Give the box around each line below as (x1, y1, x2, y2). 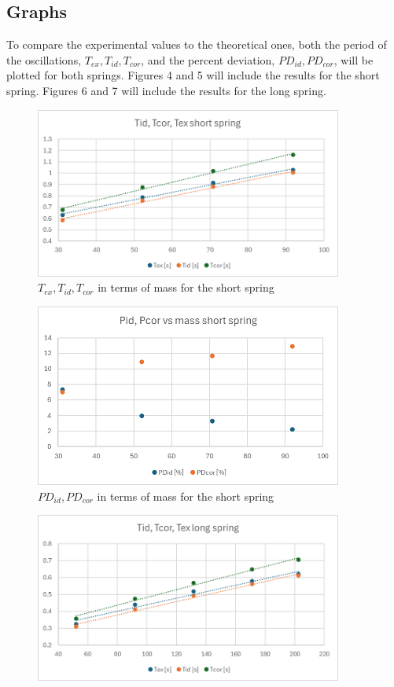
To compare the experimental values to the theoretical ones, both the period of (6, 36, 387, 53)
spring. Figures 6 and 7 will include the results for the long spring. (6, 82, 326, 98)
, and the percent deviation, (141, 51, 275, 68)
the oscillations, (6, 51, 82, 68)
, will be (333, 51, 374, 68)
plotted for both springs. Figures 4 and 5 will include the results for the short (6, 67, 380, 83)
